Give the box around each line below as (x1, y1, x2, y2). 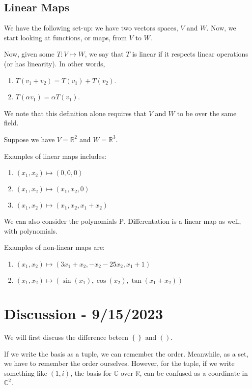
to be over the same (177, 108, 237, 118)
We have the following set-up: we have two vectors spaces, (4, 23, 178, 33)
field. (4, 118, 19, 128)
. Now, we (206, 23, 236, 33)
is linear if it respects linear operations (132, 49, 248, 59)
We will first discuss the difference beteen (4, 332, 129, 342)
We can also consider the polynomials (4, 216, 117, 226)
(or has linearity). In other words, (4, 58, 105, 68)
